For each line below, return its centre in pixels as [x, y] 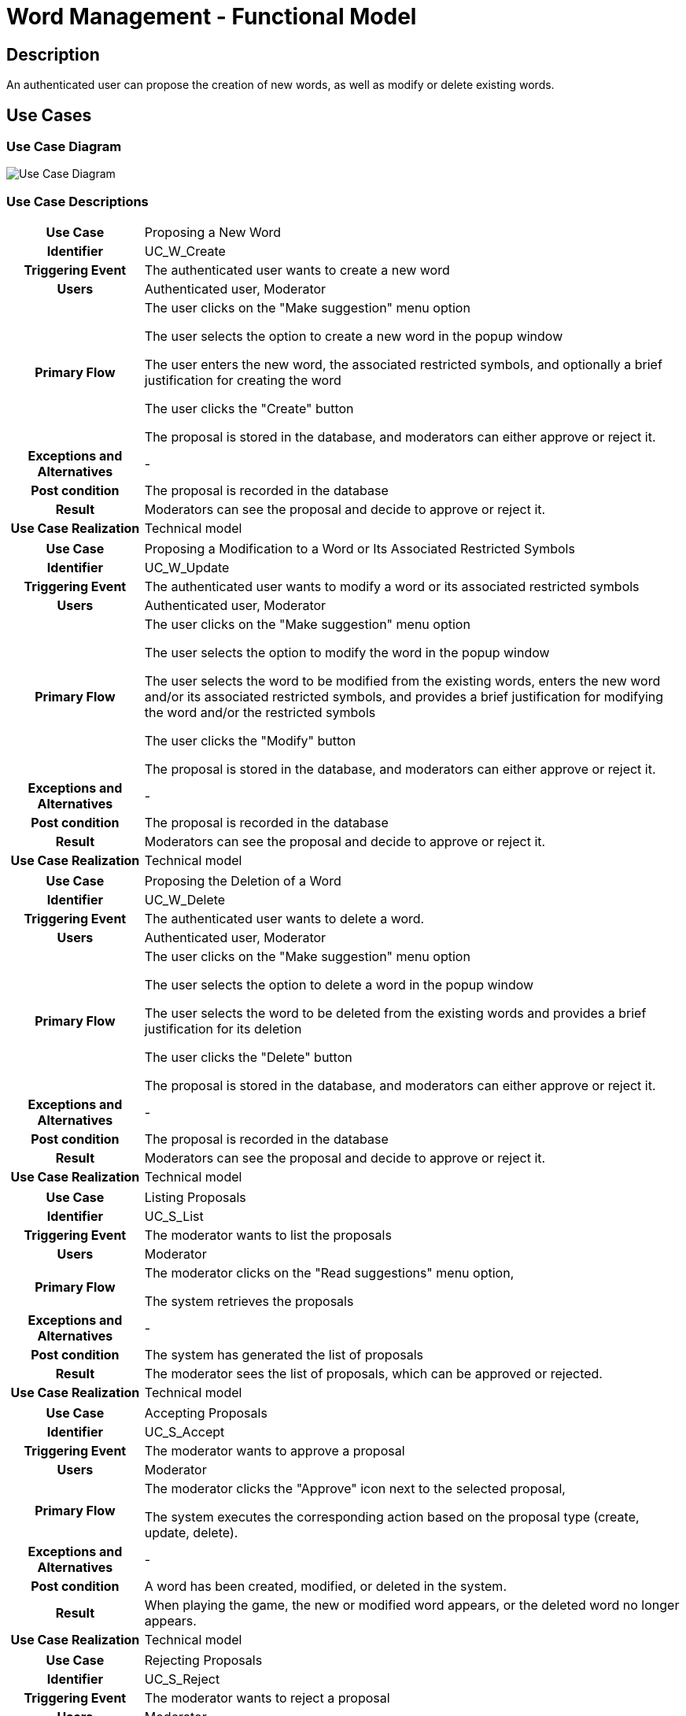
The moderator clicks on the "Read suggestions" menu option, [329, 1273]
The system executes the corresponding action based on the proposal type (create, [392, 1517]
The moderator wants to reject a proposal [267, 1698]
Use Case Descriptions [77, 201]
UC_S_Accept [184, 1432]
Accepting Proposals [206, 1413]
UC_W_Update [187, 568]
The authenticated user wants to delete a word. [284, 919]
